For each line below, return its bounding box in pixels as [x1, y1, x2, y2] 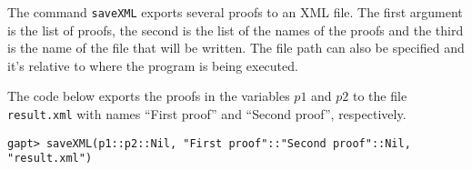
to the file [353, 86, 407, 105]
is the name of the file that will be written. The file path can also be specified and [7, 38, 465, 57]
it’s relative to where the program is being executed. [7, 55, 298, 75]
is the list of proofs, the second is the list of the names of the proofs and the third [7, 20, 464, 39]
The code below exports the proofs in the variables [7, 86, 290, 105]
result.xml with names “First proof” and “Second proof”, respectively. [7, 105, 407, 124]
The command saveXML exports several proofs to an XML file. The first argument [7, 3, 463, 21]
